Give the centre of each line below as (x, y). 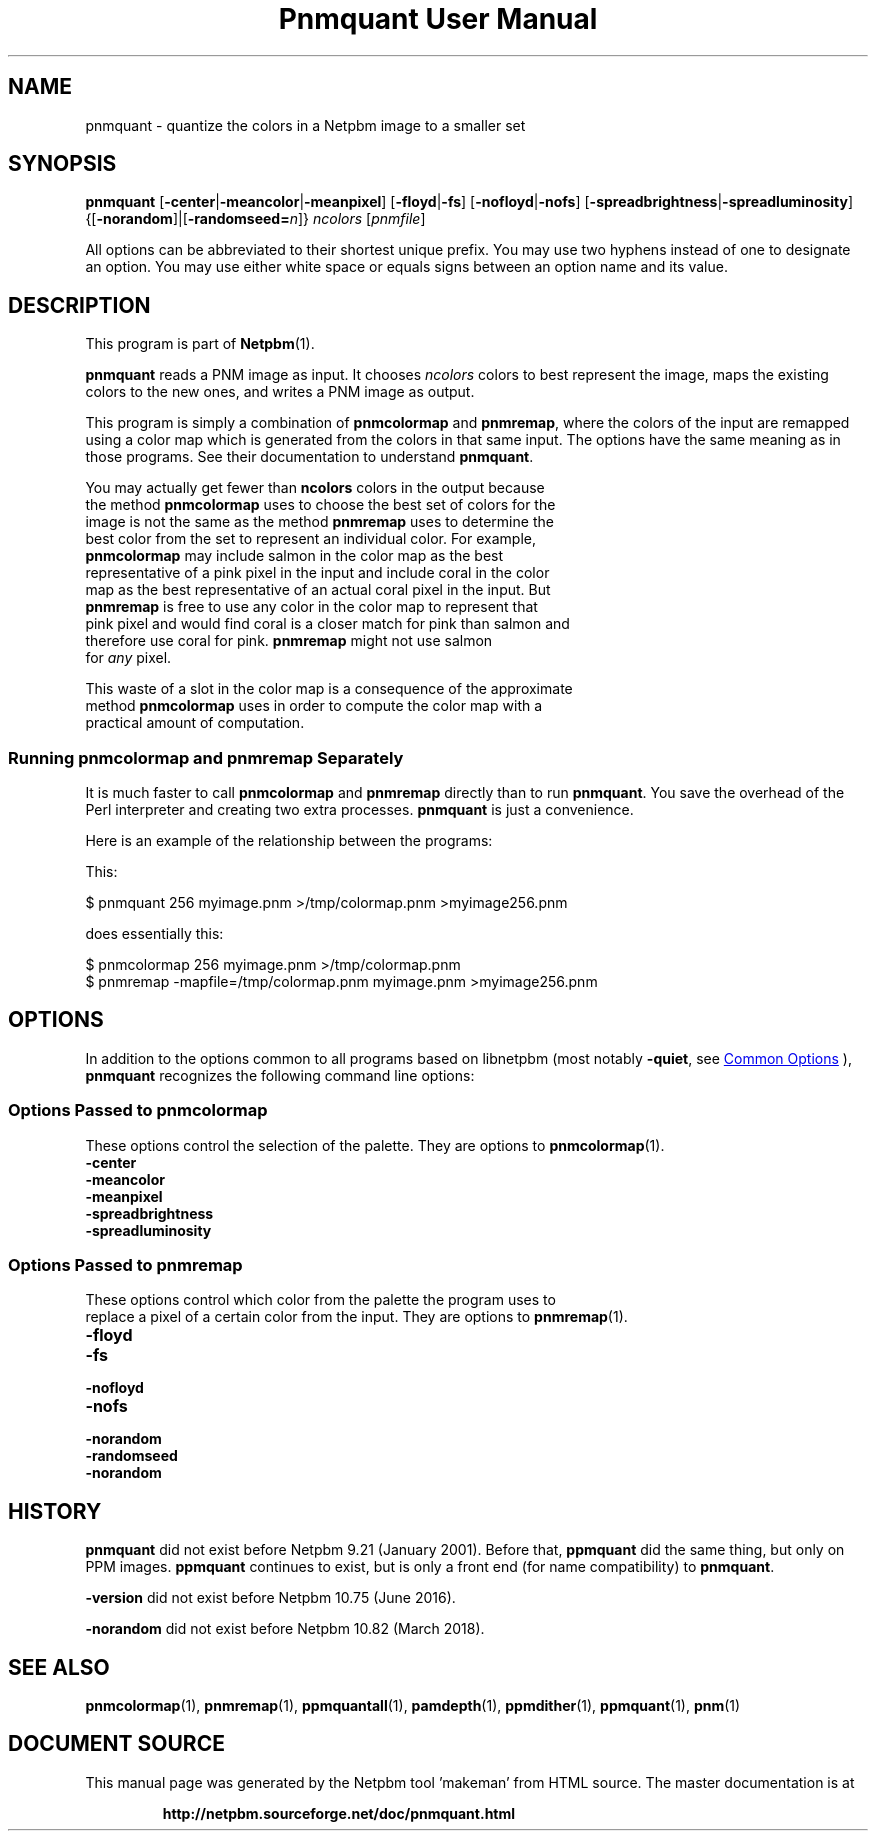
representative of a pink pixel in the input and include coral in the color (317, 573)
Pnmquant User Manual (438, 19)
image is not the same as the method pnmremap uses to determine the (319, 522)
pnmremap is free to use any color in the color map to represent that (311, 607)
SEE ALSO (59, 1667)
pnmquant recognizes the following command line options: (280, 1075)
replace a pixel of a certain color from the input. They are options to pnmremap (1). (356, 1317)
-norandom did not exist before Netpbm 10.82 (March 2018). (285, 1629)
